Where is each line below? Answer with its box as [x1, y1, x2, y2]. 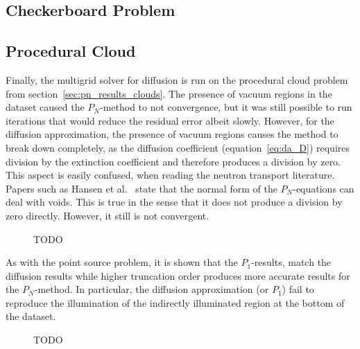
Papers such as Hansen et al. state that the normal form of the [6, 181, 277, 195]
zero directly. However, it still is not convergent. [6, 208, 209, 222]
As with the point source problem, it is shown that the [6, 255, 238, 269]
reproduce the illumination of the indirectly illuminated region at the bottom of [6, 295, 345, 310]
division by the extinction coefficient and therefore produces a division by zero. [6, 154, 341, 168]
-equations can [293, 181, 354, 195]
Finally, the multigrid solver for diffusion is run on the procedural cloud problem [6, 72, 348, 87]
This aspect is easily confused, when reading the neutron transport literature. [6, 168, 335, 182]
